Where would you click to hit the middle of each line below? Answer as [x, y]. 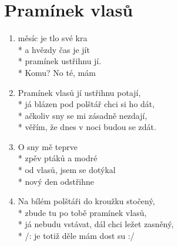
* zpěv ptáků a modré [58, 158]
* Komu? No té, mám [57, 72]
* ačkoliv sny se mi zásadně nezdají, [83, 115]
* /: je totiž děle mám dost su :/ [76, 236]
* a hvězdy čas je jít [54, 49]
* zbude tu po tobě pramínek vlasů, [82, 212]
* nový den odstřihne [56, 181]
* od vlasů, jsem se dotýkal [67, 170]
